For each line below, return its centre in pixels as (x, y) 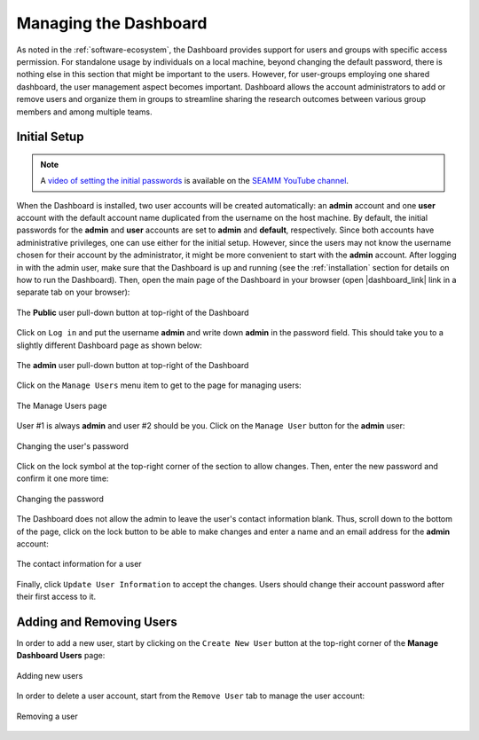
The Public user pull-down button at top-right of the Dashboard (133, 312)
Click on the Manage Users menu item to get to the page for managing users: (159, 385)
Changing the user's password (72, 446)
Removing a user (47, 716)
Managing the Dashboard (112, 23)
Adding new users (50, 675)
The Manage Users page (62, 405)
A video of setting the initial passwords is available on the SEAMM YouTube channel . (195, 181)
